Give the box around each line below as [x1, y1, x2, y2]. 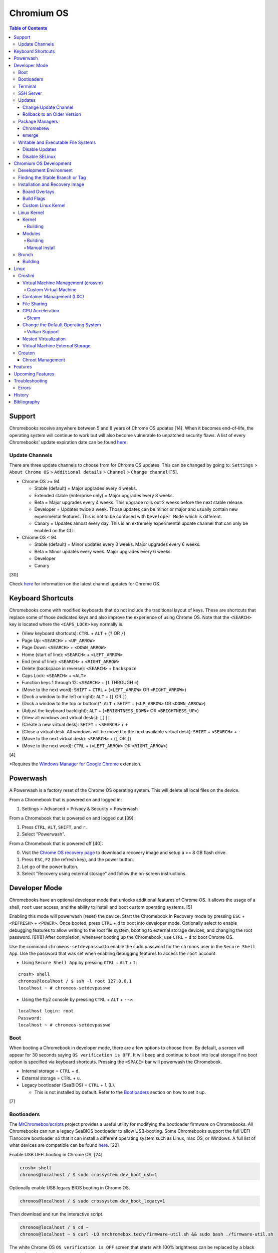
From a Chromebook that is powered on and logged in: [9, 796, 122, 802]
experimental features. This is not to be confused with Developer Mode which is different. [34, 513, 222, 519]
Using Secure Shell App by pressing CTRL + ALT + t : [22, 960, 137, 966]
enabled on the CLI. [34, 527, 75, 533]
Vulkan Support [27, 329, 59, 335]
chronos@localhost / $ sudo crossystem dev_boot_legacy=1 [20, 1198, 165, 1204]
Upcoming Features [14, 371, 55, 377]
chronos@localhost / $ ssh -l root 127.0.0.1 [18, 978, 132, 984]
